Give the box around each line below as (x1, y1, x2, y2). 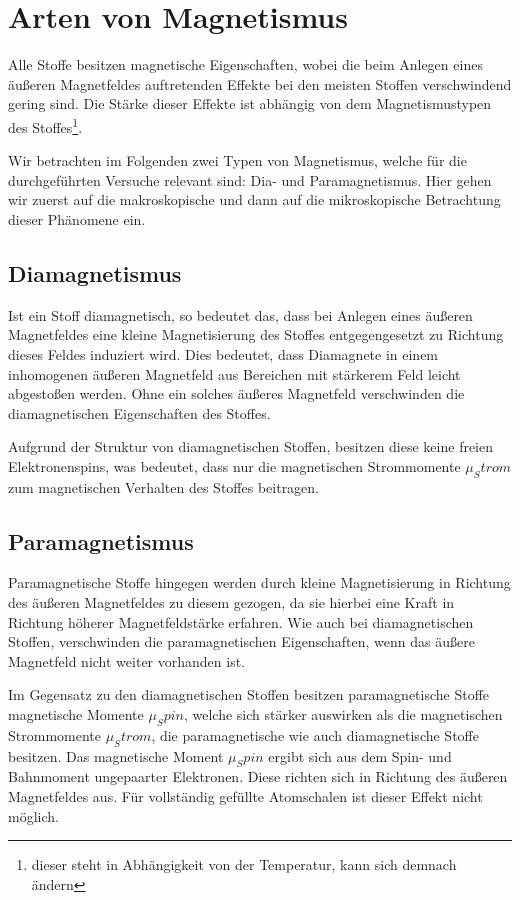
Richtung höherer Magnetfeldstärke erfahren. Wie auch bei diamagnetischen (8, 611, 474, 632)
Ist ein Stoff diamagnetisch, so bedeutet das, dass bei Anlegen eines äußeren (8, 304, 473, 325)
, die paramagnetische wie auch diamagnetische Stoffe (151, 724, 479, 745)
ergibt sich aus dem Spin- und (268, 745, 452, 766)
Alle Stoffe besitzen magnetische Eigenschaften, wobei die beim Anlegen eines (8, 54, 483, 75)
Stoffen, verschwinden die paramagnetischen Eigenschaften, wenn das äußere (8, 631, 475, 652)
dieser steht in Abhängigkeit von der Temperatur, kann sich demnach (31, 854, 457, 875)
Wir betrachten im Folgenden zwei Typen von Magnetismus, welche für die (8, 150, 467, 171)
